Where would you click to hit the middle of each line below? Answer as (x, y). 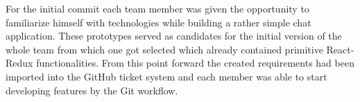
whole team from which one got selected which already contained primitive (164, 49)
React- (340, 49)
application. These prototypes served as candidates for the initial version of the (174, 36)
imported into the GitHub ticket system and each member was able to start (166, 76)
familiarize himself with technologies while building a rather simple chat (158, 22)
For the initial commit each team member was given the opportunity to (157, 8)
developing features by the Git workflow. (92, 90)
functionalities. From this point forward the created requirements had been (195, 63)
